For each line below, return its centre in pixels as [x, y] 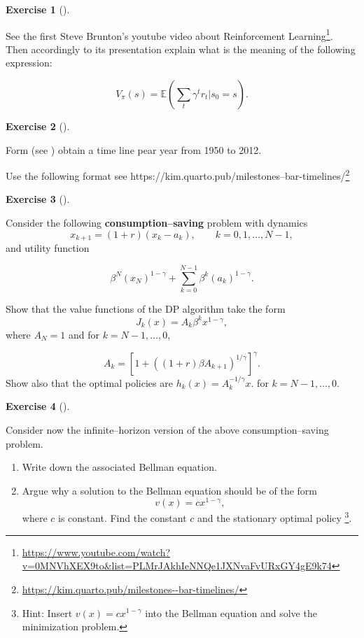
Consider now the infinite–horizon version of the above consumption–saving [167, 430]
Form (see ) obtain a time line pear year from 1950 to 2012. [134, 149]
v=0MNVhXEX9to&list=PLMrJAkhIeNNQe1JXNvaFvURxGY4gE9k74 [177, 566]
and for [84, 334]
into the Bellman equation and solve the [231, 612]
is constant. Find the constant [122, 518]
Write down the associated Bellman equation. [119, 467]
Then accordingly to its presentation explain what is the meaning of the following [181, 49]
